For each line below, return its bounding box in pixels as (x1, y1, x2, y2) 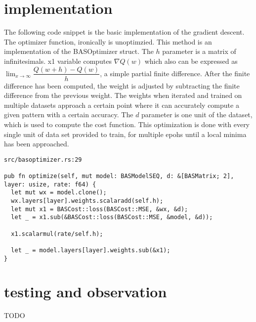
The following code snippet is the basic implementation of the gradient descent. (4, 27, 245, 37)
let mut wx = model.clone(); (11, 189, 107, 196)
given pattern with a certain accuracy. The (4, 109, 133, 120)
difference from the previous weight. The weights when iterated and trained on (4, 90, 242, 100)
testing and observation (4, 281, 167, 302)
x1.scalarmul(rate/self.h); (11, 230, 103, 237)
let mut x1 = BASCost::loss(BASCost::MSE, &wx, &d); (11, 205, 188, 213)
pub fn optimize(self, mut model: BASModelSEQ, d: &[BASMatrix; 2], (4, 173, 234, 180)
